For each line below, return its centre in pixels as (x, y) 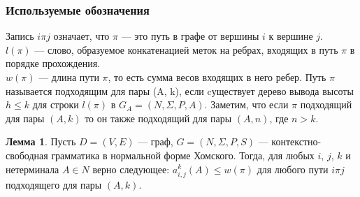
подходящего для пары (54, 184)
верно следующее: (131, 169)
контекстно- (296, 141)
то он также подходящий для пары (158, 118)
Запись (20, 36)
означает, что (81, 36)
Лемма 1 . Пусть (41, 141)
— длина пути (69, 77)
